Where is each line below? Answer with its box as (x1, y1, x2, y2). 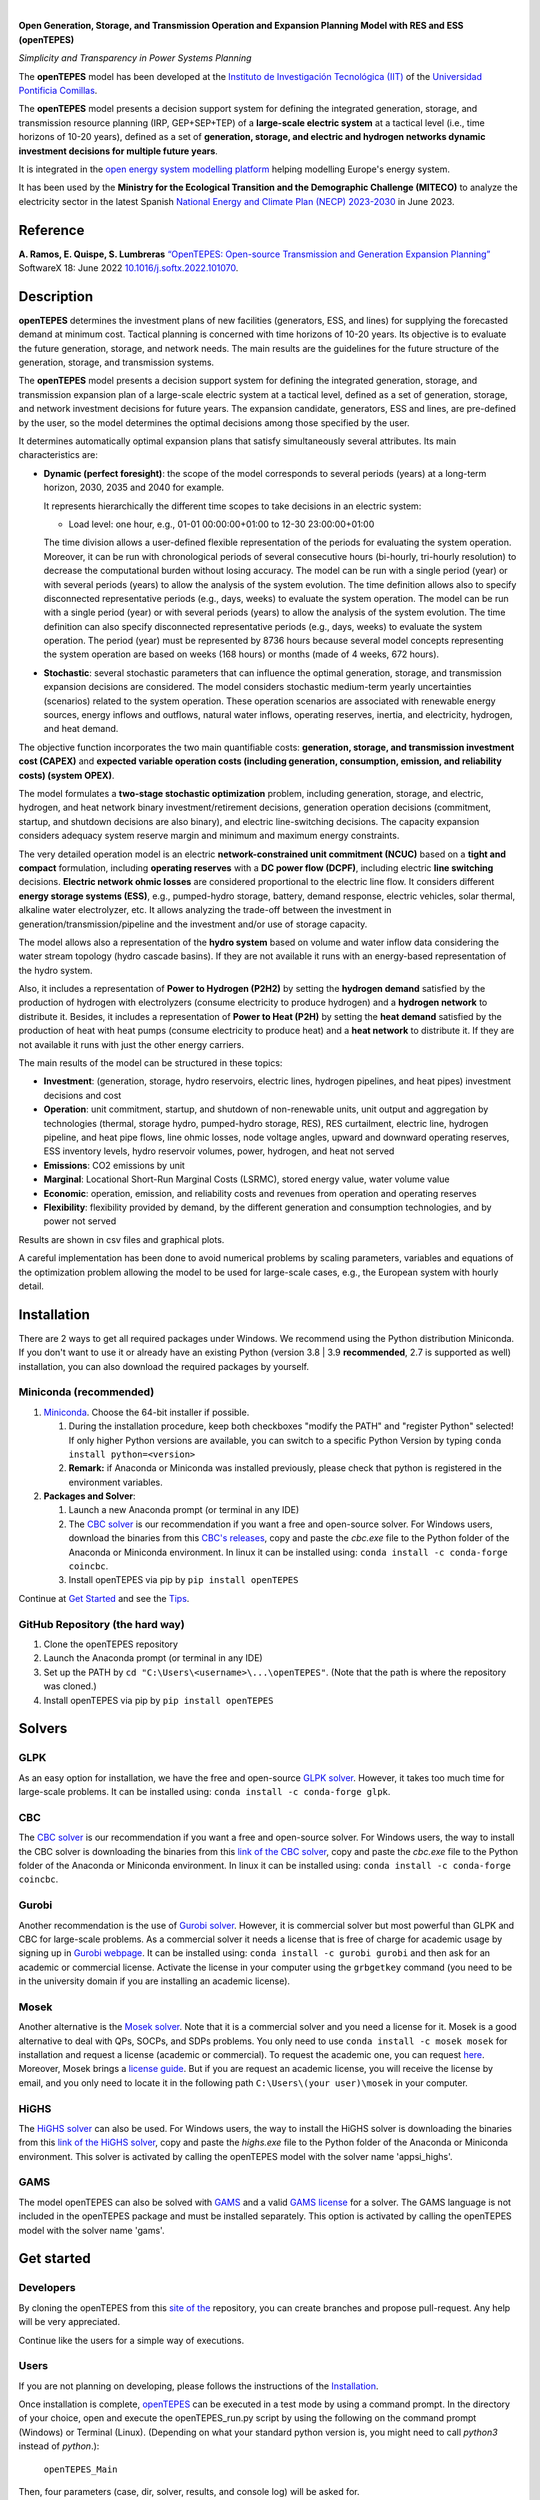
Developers (18, 2281, 76, 2295)
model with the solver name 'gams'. (18, 2224, 165, 2236)
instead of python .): (18, 2440, 100, 2452)
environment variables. (68, 1476, 164, 1488)
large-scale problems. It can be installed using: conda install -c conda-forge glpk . (18, 1786, 391, 1798)
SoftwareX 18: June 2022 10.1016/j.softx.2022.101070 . (18, 261, 239, 274)
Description (18, 288, 94, 305)
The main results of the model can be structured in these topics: (18, 1057, 283, 1069)
